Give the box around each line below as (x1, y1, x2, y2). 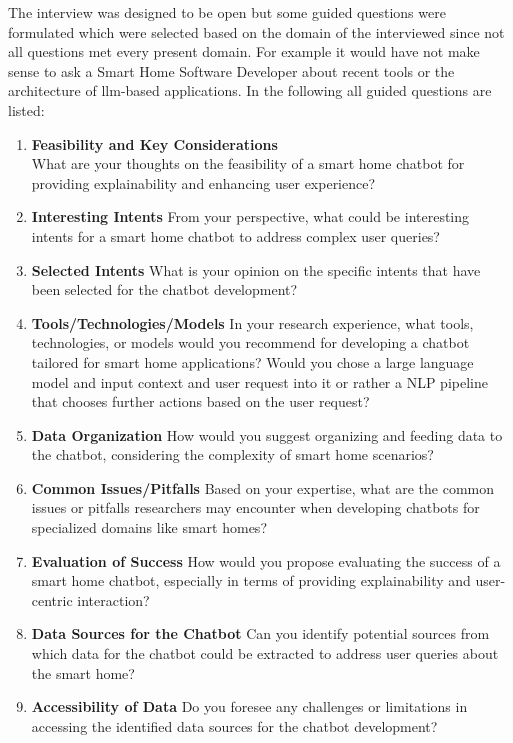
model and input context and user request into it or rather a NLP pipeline (31, 371, 488, 392)
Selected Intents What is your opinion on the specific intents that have (31, 259, 481, 280)
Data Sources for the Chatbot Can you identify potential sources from (31, 623, 490, 644)
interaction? (77, 589, 150, 610)
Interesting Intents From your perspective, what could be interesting (31, 206, 470, 227)
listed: (8, 99, 45, 120)
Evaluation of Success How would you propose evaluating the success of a (31, 550, 501, 571)
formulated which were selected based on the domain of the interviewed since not (8, 21, 505, 42)
